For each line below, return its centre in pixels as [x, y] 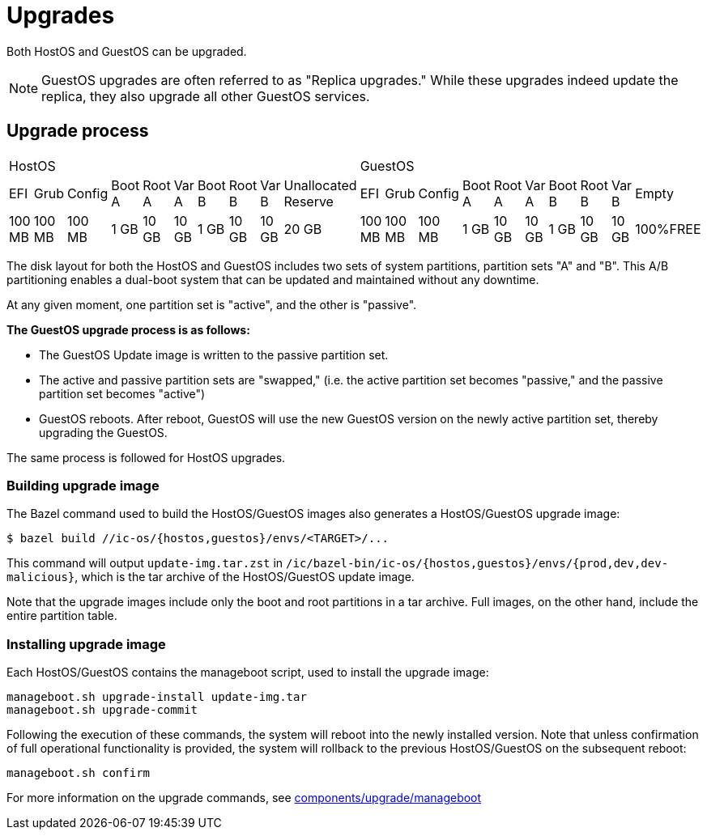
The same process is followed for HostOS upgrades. [146, 457]
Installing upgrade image [86, 644]
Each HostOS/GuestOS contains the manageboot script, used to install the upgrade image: [248, 673]
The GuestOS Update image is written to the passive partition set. [214, 354]
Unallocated [320, 185]
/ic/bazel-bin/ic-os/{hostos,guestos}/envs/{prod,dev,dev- [477, 564]
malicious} [41, 577]
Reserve [309, 201]
